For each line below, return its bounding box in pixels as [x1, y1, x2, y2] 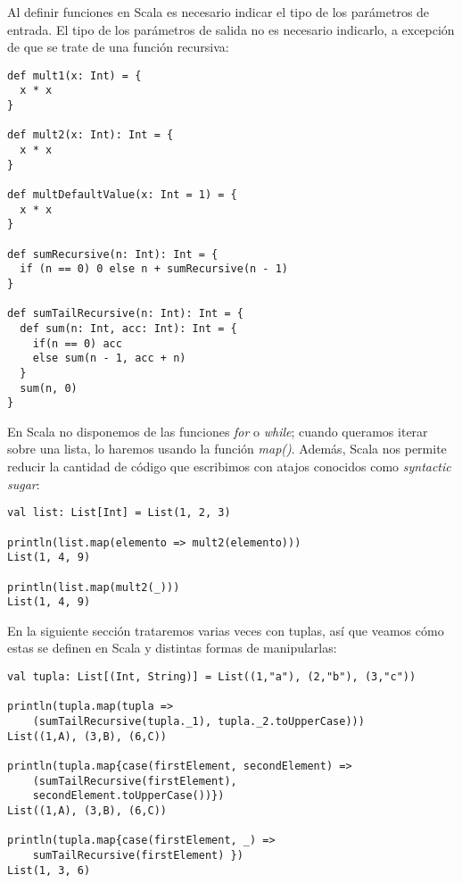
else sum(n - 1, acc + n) [32, 352, 186, 365]
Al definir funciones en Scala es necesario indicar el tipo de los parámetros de [7, 3, 430, 21]
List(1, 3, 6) [7, 863, 91, 877]
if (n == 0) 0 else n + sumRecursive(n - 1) [20, 262, 288, 276]
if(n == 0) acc [32, 337, 122, 350]
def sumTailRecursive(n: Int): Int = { [7, 307, 243, 321]
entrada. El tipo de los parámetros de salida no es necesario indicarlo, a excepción [7, 20, 455, 38]
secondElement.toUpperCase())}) [32, 789, 225, 803]
